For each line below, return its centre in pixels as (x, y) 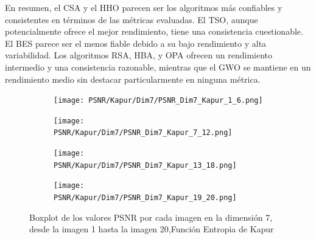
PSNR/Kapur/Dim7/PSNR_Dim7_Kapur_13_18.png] (145, 165)
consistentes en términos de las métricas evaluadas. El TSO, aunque (132, 19)
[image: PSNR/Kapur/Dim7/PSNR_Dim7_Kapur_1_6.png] (158, 101)
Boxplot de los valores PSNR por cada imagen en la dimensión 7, (151, 217)
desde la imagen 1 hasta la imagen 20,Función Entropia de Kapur (152, 229)
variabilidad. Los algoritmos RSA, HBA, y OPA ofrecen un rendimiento (139, 55)
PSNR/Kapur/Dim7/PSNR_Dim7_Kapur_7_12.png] (143, 133)
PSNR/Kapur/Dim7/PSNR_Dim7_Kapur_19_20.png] (145, 198)
